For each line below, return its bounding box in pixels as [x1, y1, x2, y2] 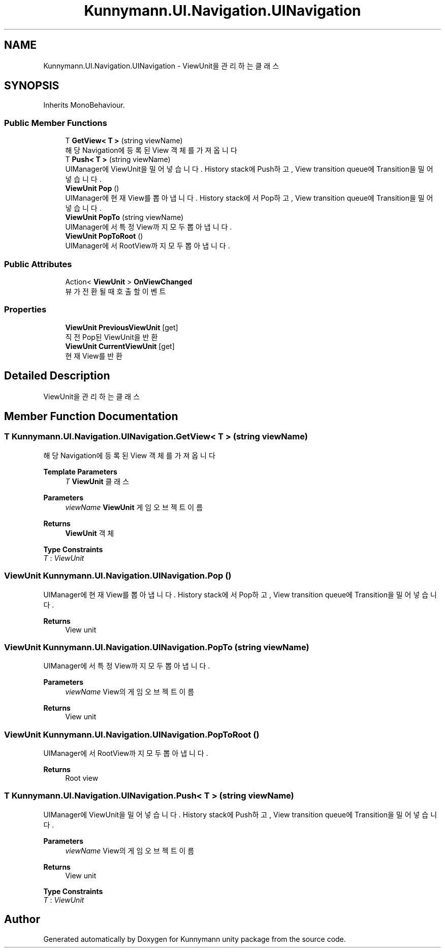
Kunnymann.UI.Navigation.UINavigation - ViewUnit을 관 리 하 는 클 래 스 [43, 61, 279, 70]
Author [4, 913, 40, 926]
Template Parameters [43, 467, 117, 476]
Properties [4, 304, 47, 315]
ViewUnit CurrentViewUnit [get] [65, 341, 175, 351]
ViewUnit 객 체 [65, 528, 114, 537]
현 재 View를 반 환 [65, 351, 122, 360]
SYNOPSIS [4, 79, 59, 92]
